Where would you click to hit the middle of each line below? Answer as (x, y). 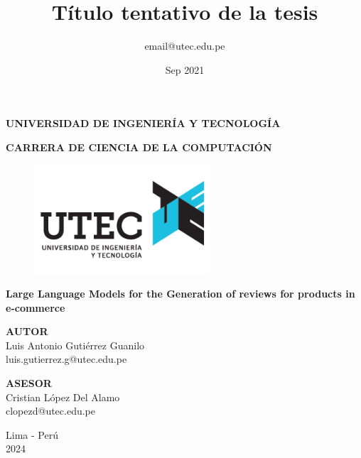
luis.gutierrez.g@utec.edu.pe (66, 359)
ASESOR (29, 383)
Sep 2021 (185, 69)
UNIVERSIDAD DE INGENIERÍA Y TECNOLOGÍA (143, 123)
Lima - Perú (32, 434)
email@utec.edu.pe (185, 46)
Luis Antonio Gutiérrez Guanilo (75, 345)
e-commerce (36, 307)
